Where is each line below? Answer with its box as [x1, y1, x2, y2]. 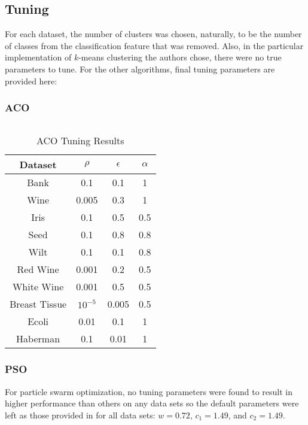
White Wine [12, 280, 64, 294]
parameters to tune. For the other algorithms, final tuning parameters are [5, 62, 275, 75]
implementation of [5, 51, 72, 63]
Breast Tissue [10, 297, 67, 311]
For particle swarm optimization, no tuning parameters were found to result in [5, 385, 292, 397]
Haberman [16, 332, 60, 346]
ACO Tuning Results [36, 133, 124, 148]
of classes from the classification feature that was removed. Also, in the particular [5, 39, 304, 51]
